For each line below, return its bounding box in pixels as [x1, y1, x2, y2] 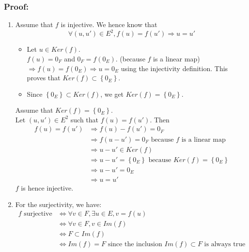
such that [70, 114, 99, 124]
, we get [100, 89, 124, 99]
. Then [150, 114, 170, 124]
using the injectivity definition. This [121, 63, 228, 73]
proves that [27, 73, 61, 83]
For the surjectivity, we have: [15, 199, 102, 209]
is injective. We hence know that [61, 19, 157, 30]
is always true [204, 241, 246, 248]
